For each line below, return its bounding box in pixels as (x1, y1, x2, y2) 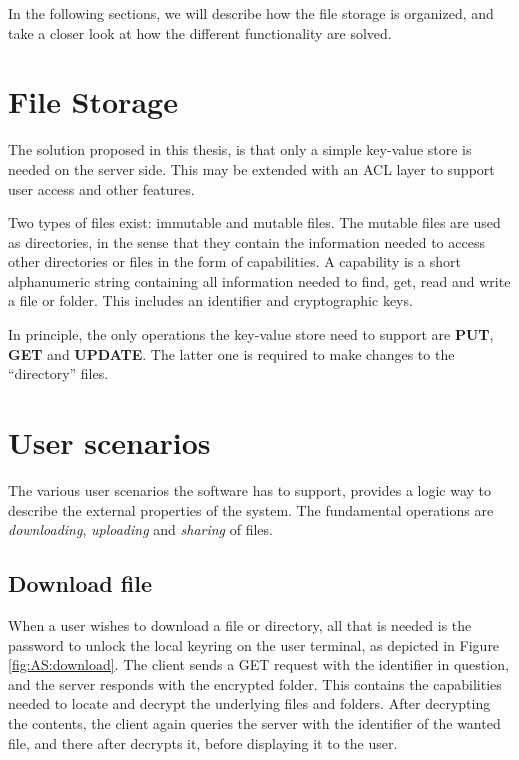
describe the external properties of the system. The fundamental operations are (8, 499, 494, 520)
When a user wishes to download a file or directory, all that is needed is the (8, 614, 472, 635)
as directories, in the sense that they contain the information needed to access (8, 231, 485, 252)
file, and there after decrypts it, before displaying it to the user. (8, 732, 398, 753)
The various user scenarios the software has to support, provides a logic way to (8, 479, 492, 500)
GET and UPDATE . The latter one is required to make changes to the (8, 343, 455, 364)
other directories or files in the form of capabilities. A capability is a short (8, 251, 461, 272)
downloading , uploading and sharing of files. (8, 519, 273, 540)
